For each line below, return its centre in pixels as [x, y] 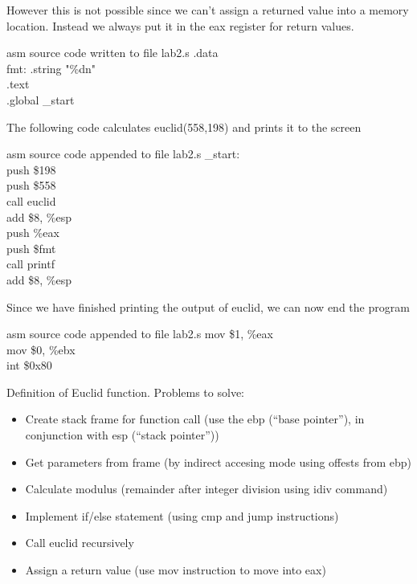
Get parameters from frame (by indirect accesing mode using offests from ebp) [218, 461]
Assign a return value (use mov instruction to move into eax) [176, 570]
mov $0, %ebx [41, 349]
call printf [31, 264]
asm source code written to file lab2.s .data [112, 53]
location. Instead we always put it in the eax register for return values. [180, 25]
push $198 [31, 169]
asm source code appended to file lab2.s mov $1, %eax [140, 334]
